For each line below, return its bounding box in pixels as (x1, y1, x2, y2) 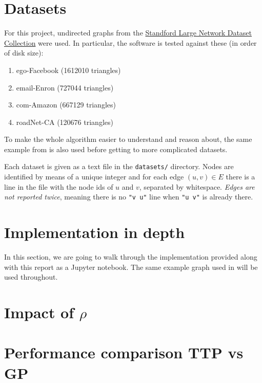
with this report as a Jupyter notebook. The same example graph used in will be (4, 261, 258, 272)
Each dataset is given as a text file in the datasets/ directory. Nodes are (4, 161, 234, 172)
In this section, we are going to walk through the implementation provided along (4, 251, 257, 262)
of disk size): (4, 47, 44, 58)
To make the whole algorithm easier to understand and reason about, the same (4, 134, 252, 144)
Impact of (4, 302, 74, 323)
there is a (226, 171, 255, 182)
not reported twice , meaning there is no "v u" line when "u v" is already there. (4, 191, 253, 202)
